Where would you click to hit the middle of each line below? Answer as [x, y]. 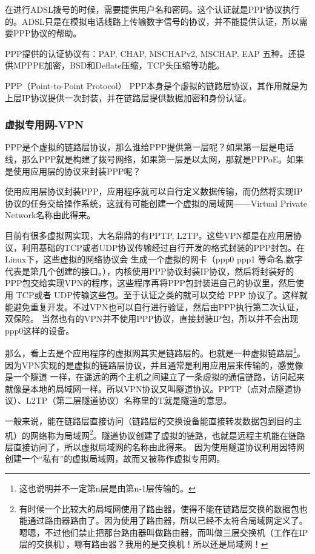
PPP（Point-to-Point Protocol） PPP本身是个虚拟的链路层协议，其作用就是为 [157, 85]
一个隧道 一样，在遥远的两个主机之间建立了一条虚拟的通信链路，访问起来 [159, 377]
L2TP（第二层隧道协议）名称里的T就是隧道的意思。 [129, 400]
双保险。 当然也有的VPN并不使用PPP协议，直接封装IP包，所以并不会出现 [152, 319]
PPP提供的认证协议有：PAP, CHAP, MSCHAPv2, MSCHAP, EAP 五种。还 [151, 53]
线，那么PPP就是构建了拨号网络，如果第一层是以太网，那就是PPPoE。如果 [154, 159]
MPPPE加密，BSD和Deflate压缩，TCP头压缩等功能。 [119, 65]
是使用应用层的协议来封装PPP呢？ [73, 171]
